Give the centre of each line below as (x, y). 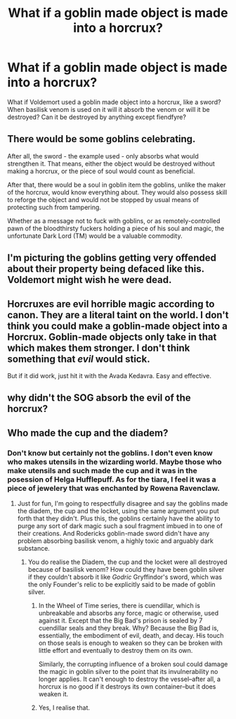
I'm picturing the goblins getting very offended (112, 258)
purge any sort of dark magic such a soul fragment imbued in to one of (120, 526)
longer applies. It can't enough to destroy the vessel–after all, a (130, 679)
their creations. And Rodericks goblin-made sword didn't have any (113, 534)
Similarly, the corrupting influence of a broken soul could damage (133, 664)
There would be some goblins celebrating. (101, 139)
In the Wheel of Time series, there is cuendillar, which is (119, 606)
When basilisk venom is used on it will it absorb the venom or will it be (109, 109)
